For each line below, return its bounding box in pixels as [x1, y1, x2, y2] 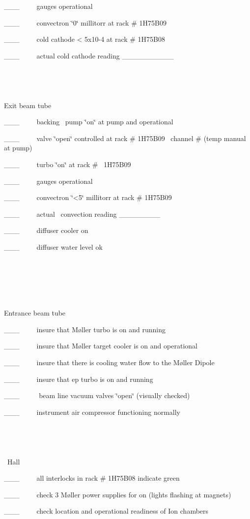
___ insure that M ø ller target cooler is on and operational [4, 341, 197, 351]
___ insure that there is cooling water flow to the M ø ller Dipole [4, 357, 215, 368]
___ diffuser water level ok [4, 241, 103, 252]
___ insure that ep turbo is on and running [4, 374, 153, 384]
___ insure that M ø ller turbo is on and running [4, 324, 166, 334]
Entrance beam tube [4, 308, 66, 318]
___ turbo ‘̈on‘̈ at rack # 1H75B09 [4, 159, 131, 169]
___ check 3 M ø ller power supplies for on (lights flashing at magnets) [4, 489, 231, 499]
